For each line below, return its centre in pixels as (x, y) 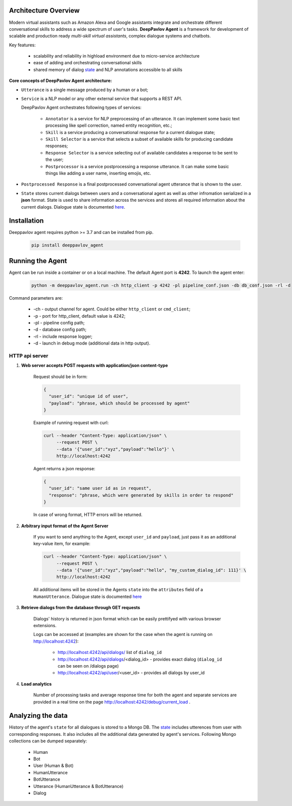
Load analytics (36, 684)
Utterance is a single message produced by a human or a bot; (85, 90)
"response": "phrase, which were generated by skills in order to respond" (141, 495)
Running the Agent (38, 261)
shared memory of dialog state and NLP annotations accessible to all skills (108, 69)
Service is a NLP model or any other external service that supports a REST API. (102, 99)
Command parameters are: (36, 298)
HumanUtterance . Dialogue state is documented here (88, 596)
